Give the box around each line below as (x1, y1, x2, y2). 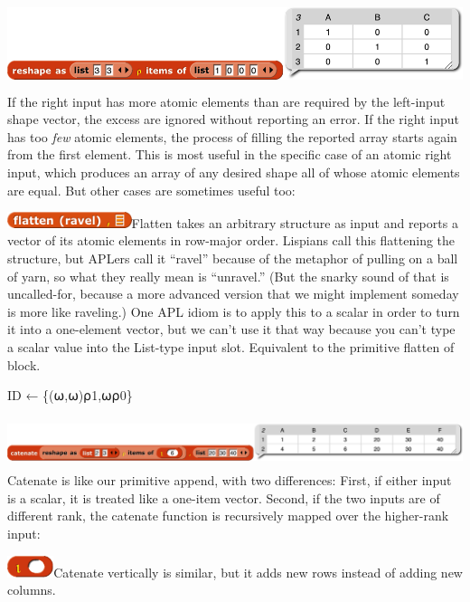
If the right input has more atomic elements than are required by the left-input (7, 91, 446, 110)
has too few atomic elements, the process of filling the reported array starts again (7, 127, 457, 146)
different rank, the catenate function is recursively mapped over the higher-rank (7, 506, 449, 525)
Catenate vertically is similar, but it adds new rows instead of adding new (53, 562, 463, 581)
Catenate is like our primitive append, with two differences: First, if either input (7, 471, 452, 490)
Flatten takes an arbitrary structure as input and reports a (131, 213, 458, 232)
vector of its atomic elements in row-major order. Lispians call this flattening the (7, 231, 456, 250)
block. (7, 355, 41, 374)
